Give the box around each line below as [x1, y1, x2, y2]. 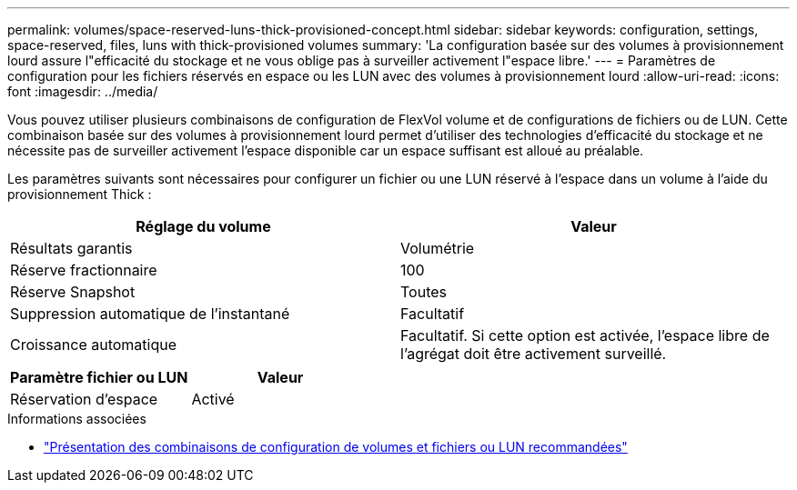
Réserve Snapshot [10, 283, 136, 301]
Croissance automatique [10, 335, 177, 354]
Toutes [400, 283, 447, 301]
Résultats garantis [10, 239, 133, 257]
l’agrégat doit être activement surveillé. [400, 345, 667, 363]
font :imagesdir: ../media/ [7, 84, 158, 99]
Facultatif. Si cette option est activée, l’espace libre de [400, 326, 770, 345]
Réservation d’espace [10, 390, 158, 408]
